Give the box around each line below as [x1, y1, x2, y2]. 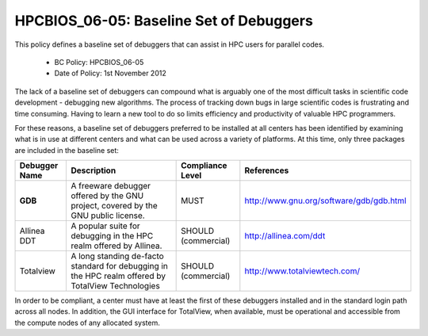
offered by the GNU [71, 190, 144, 201]
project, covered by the [71, 200, 158, 212]
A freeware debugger [71, 181, 151, 192]
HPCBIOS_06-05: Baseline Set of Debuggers [14, 12, 313, 29]
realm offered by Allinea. [71, 240, 162, 251]
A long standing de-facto [71, 250, 164, 262]
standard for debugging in [71, 261, 168, 272]
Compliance [181, 160, 227, 171]
